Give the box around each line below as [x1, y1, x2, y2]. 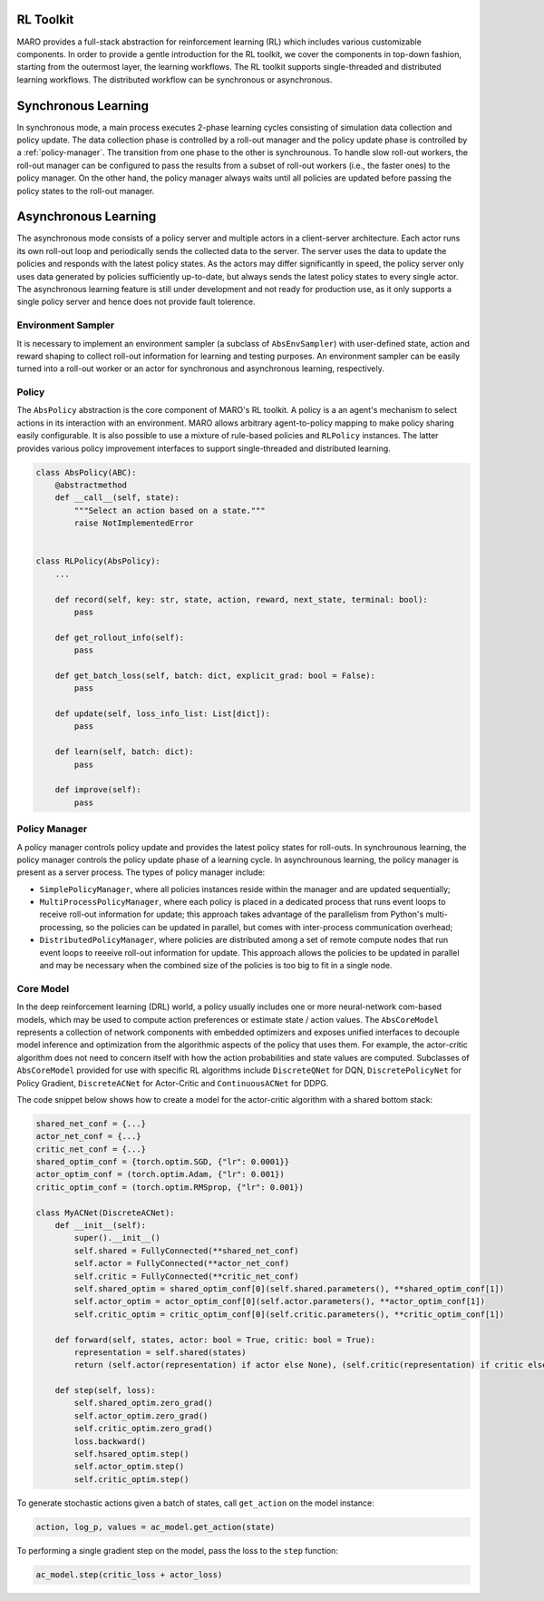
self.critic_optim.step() [73, 1474, 189, 1484]
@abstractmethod [54, 480, 127, 490]
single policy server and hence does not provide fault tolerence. [16, 296, 256, 308]
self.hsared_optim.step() [73, 1449, 189, 1459]
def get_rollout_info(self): [54, 632, 185, 643]
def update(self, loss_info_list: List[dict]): [54, 709, 271, 719]
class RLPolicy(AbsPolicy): [35, 556, 160, 566]
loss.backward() [73, 1436, 147, 1447]
